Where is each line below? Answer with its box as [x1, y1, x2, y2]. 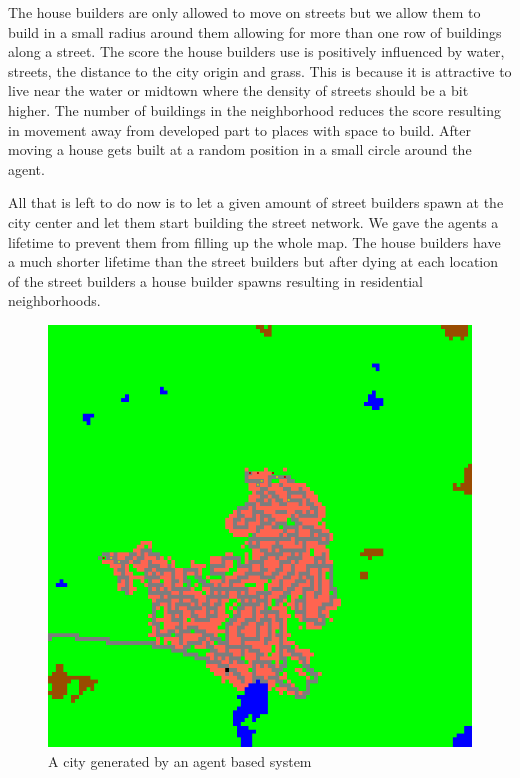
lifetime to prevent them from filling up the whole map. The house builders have [8, 231, 501, 252]
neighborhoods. [8, 290, 101, 311]
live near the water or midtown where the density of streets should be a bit [8, 80, 469, 101]
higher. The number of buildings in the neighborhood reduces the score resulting [8, 99, 501, 120]
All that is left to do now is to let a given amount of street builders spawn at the [8, 192, 504, 213]
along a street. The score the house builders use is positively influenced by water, [8, 41, 505, 62]
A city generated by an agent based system [48, 750, 312, 771]
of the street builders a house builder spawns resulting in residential [8, 270, 423, 291]
